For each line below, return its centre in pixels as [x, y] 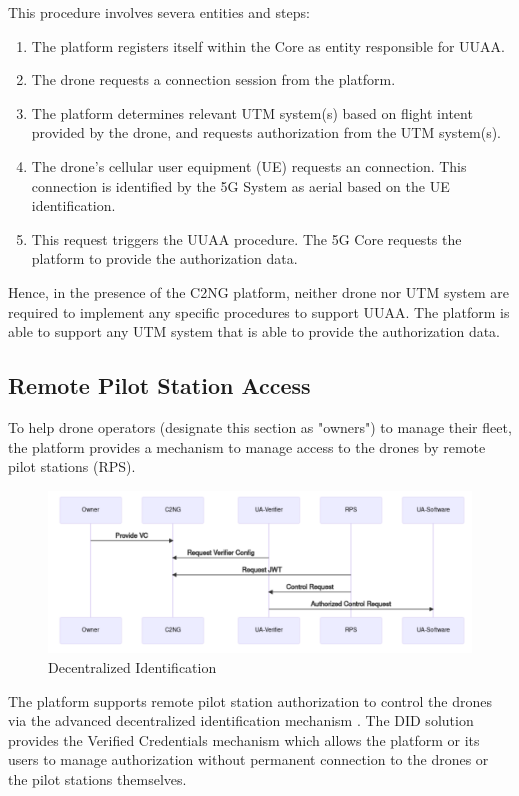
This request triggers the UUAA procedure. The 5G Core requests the [246, 238]
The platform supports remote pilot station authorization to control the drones [250, 700]
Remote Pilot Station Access [159, 385]
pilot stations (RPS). [72, 466]
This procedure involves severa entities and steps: [159, 12]
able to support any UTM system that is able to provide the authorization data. [254, 331]
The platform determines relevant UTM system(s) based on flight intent [252, 112]
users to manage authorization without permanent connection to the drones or [248, 759]
